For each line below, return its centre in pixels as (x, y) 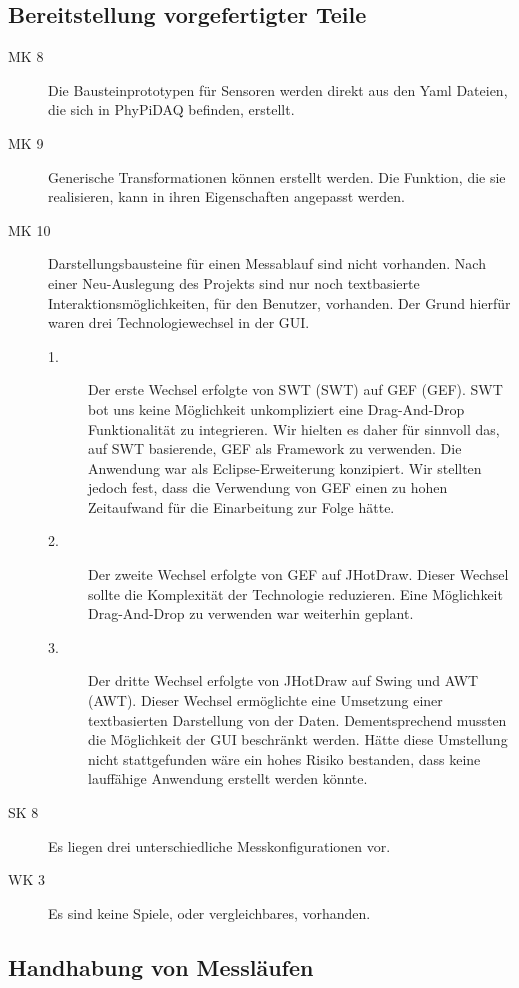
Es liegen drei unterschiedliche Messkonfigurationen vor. (219, 845)
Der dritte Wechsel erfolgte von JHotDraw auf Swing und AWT (283, 680)
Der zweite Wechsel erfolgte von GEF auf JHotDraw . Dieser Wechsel (298, 574)
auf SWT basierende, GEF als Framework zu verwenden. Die (275, 448)
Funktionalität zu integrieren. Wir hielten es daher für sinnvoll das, (294, 428)
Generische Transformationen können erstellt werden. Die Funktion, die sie (277, 176)
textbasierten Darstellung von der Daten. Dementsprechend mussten (297, 719)
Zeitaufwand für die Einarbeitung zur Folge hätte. (241, 506)
